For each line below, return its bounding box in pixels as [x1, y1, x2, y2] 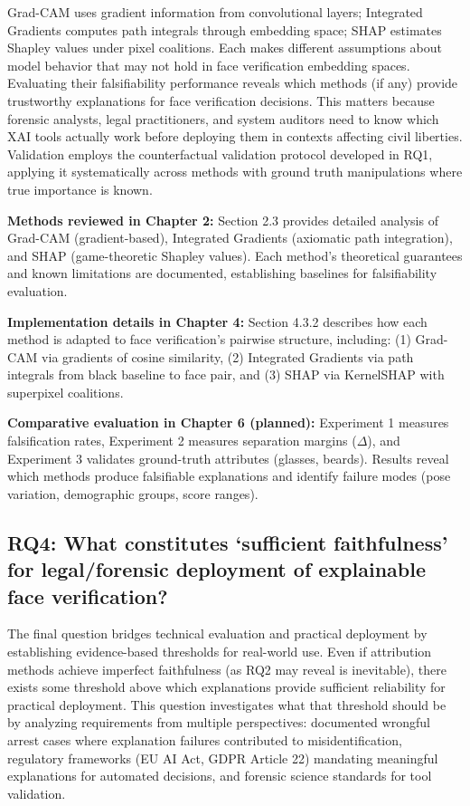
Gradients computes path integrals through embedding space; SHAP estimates [7, 20, 442, 39]
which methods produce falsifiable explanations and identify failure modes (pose [7, 466, 451, 485]
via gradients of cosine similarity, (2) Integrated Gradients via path [42, 347, 414, 366]
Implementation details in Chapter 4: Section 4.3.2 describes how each [7, 312, 428, 331]
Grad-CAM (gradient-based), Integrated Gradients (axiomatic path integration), [7, 228, 453, 247]
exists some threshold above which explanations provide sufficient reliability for [7, 677, 446, 696]
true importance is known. [7, 179, 153, 198]
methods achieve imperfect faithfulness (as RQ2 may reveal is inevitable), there [7, 659, 446, 678]
